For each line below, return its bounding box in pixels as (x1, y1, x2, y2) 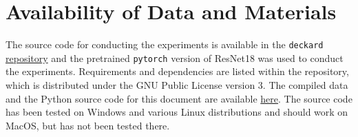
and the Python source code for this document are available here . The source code (6, 91, 352, 105)
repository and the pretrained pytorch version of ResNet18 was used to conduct (6, 50, 344, 65)
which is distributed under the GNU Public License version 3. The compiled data (6, 78, 348, 92)
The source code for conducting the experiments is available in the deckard (6, 37, 324, 52)
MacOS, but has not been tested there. (6, 118, 170, 132)
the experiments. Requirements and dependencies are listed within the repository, (6, 64, 349, 78)
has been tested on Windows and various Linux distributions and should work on (6, 105, 348, 119)
